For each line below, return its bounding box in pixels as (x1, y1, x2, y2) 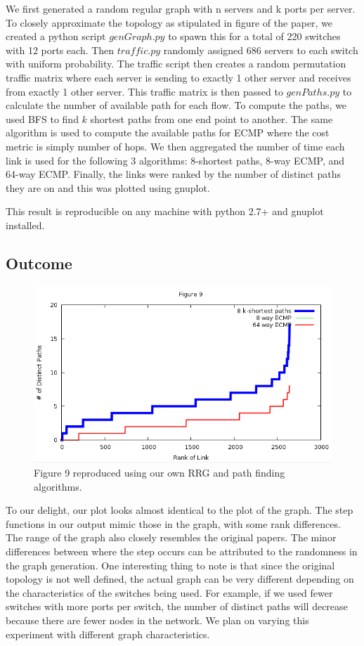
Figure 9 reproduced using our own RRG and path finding (34, 465, 285, 480)
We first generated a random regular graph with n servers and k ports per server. (6, 1, 356, 15)
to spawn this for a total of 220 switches (168, 29, 341, 44)
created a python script (6, 29, 106, 44)
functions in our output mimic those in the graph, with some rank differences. (6, 516, 341, 531)
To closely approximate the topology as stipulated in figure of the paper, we (6, 15, 333, 30)
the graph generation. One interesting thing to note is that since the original (6, 557, 335, 572)
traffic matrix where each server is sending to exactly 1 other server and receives (6, 70, 351, 84)
